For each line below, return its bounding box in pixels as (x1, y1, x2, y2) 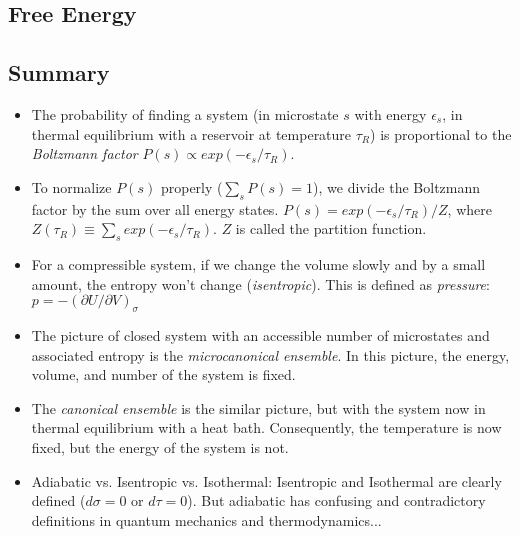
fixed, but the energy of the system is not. (31, 436, 289, 457)
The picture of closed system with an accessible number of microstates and (31, 324, 490, 345)
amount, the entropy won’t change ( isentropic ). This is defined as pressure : (31, 273, 490, 294)
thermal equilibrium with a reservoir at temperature (31, 123, 352, 144)
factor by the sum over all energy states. (31, 198, 279, 219)
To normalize (31, 176, 112, 197)
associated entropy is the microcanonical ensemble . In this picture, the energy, (31, 344, 510, 365)
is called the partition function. (235, 218, 427, 239)
